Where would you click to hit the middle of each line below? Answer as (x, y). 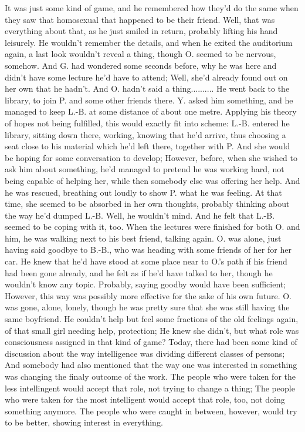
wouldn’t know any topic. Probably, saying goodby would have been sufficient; (145, 284)
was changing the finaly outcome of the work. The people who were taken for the (150, 376)
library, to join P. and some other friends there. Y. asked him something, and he (149, 100)
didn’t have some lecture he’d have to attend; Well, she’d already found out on (146, 77)
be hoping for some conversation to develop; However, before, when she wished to (151, 157)
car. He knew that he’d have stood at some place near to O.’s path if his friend (146, 261)
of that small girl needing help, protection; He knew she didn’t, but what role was (152, 330)
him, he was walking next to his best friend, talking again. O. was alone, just (143, 238)
